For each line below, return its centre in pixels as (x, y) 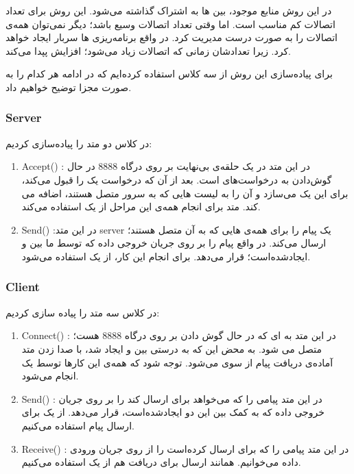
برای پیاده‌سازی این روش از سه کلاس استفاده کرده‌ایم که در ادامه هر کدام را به (169, 74)
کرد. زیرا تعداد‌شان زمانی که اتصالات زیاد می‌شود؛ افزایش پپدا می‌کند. (149, 50)
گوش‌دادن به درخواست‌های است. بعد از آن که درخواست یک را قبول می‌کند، (177, 179)
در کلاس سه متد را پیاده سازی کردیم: (83, 312)
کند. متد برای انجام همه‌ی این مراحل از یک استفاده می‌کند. (141, 207)
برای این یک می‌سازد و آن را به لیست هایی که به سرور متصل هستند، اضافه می (185, 193)
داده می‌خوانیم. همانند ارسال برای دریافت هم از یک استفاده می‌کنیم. (161, 462)
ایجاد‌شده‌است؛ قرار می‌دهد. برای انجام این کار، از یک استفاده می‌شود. (166, 256)
